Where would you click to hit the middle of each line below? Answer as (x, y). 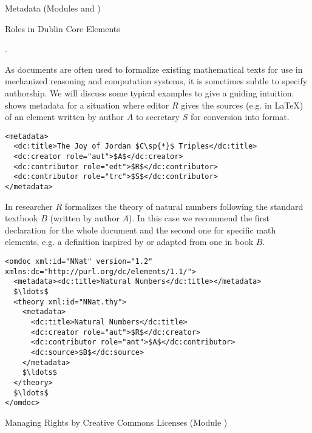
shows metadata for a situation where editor (87, 105)
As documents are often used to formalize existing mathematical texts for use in (154, 69)
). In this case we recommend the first (199, 218)
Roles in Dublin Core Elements (63, 28)
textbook (22, 218)
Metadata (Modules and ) (53, 8)
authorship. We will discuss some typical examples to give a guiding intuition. (150, 92)
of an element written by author (65, 117)
